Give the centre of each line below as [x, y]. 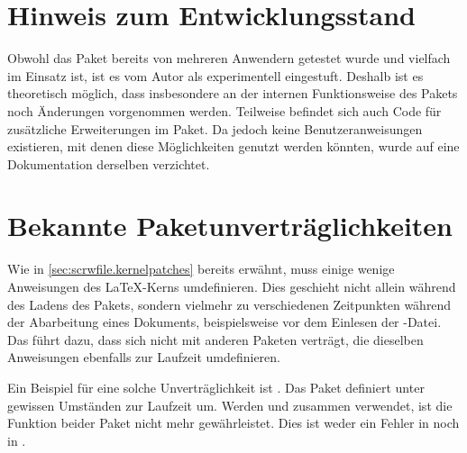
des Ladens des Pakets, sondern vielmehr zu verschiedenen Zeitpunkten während [229, 304]
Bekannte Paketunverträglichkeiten [230, 226]
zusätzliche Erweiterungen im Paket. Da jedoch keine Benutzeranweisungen [215, 128]
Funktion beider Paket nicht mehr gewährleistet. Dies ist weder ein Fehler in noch [233, 423]
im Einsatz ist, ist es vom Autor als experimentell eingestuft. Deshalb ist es [215, 75]
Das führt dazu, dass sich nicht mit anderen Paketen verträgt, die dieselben [215, 339]
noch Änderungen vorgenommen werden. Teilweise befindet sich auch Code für [224, 110]
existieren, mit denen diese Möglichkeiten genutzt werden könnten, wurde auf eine [233, 146]
